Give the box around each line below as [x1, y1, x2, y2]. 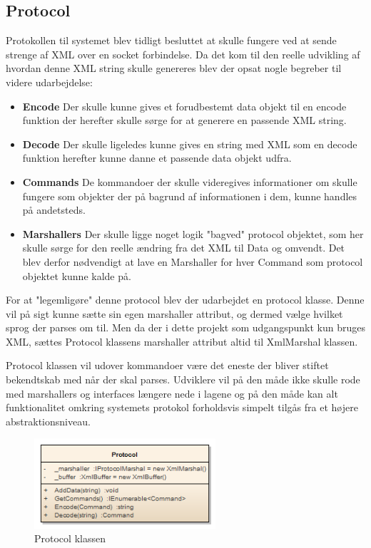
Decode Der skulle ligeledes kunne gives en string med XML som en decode [22, 136, 357, 151]
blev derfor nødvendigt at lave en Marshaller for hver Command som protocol [22, 254, 363, 269]
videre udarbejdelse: [6, 74, 93, 89]
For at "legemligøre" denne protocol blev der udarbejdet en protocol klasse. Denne [6, 292, 365, 307]
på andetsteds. [22, 202, 86, 217]
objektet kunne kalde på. [22, 268, 131, 283]
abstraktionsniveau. [6, 413, 91, 428]
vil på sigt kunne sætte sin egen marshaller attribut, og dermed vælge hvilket [6, 306, 343, 321]
